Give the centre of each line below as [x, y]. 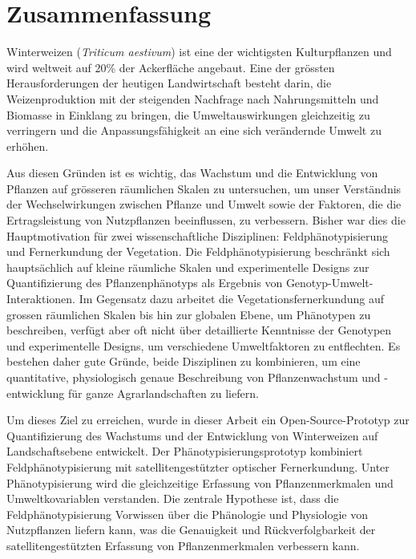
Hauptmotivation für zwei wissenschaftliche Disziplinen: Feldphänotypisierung [198, 235]
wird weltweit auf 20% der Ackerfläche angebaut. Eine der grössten [171, 67]
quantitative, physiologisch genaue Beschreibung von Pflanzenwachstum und [194, 377]
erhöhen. [28, 146]
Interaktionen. [41, 299]
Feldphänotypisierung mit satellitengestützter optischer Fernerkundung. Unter [198, 466]
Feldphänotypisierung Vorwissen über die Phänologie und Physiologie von [188, 514]
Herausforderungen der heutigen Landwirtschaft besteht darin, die [169, 83]
